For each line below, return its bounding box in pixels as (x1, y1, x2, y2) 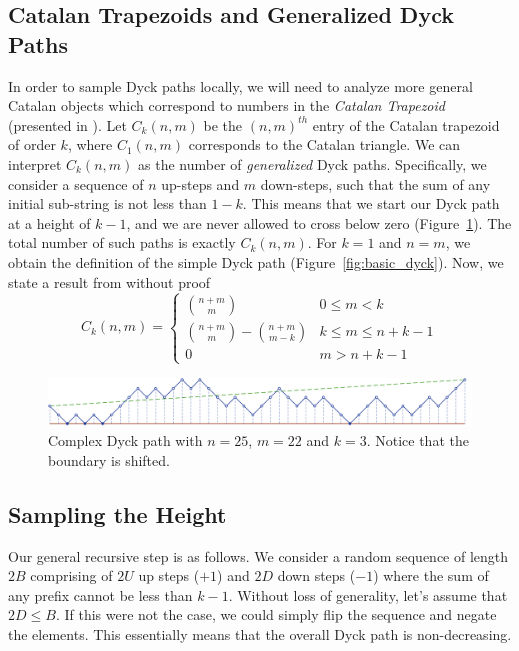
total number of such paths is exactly (8, 232, 236, 253)
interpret (8, 153, 62, 174)
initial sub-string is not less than (8, 193, 207, 214)
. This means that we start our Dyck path (242, 193, 500, 214)
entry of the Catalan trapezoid (312, 114, 500, 135)
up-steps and (161, 173, 240, 194)
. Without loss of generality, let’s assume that (228, 584, 508, 605)
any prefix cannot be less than (8, 584, 193, 605)
